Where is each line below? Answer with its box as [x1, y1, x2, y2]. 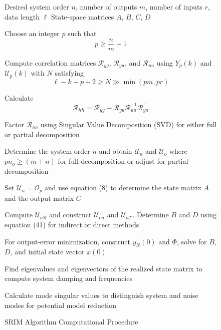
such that [68, 28, 97, 39]
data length [5, 11, 40, 22]
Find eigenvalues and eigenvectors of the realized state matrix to [5, 263, 202, 273]
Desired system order [5, 2, 69, 12]
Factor [5, 119, 25, 130]
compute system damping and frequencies [5, 273, 132, 283]
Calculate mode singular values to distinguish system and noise [5, 290, 198, 300]
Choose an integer [5, 28, 60, 39]
